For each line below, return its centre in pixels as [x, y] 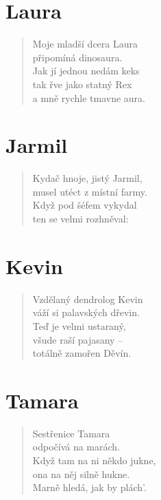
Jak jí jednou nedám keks [86, 71]
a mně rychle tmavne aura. [89, 97]
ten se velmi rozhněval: [80, 218]
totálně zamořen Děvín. [82, 353]
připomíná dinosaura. [77, 57]
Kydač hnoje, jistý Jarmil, [87, 178]
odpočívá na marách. [76, 447]
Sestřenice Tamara [71, 433]
